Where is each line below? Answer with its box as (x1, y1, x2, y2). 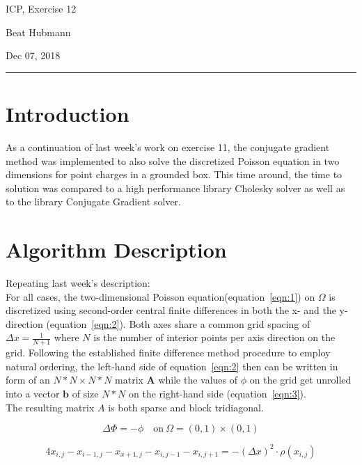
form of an (6, 372, 50, 387)
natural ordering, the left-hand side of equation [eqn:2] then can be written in (6, 358, 338, 373)
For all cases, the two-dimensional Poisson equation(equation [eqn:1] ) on (6, 289, 315, 304)
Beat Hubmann (6, 24, 71, 39)
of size (72, 386, 99, 400)
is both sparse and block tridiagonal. (108, 400, 264, 414)
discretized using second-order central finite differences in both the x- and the (6, 303, 336, 317)
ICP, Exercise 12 (6, 1, 77, 15)
